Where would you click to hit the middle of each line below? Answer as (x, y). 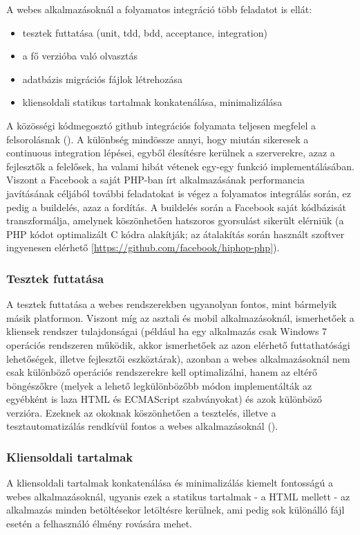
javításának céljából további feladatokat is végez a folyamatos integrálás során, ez (179, 193)
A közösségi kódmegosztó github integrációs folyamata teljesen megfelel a (161, 125)
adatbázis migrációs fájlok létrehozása (103, 79)
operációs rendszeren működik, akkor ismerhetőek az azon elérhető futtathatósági (178, 344)
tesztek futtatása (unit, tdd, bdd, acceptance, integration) (145, 32)
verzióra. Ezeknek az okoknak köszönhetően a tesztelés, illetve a (141, 412)
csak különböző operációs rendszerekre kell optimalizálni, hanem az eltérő (162, 372)
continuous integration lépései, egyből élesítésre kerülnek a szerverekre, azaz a (171, 153)
